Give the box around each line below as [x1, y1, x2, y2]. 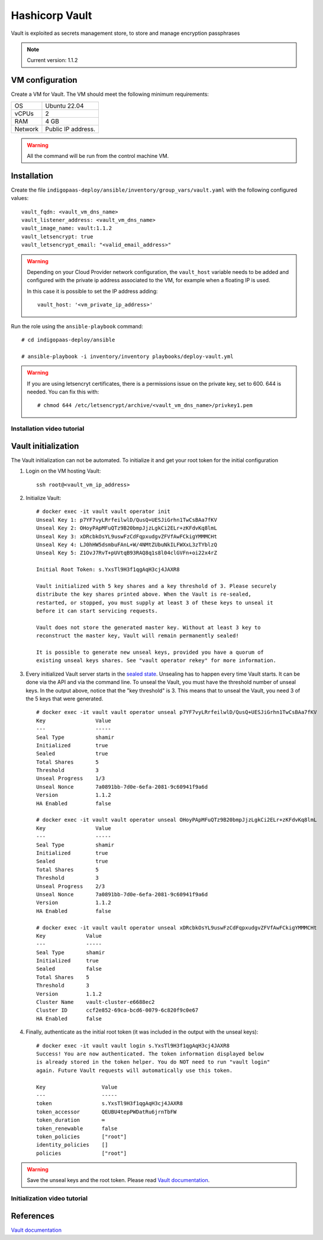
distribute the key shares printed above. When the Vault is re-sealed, [36, 591, 251, 598]
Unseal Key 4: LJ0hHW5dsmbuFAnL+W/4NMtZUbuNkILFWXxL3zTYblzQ [36, 541, 217, 548]
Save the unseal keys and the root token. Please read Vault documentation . [27, 1177, 210, 1184]
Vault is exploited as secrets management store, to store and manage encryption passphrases [11, 30, 240, 37]
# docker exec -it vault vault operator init [36, 508, 171, 515]
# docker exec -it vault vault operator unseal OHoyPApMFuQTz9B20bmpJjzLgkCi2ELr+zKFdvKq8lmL [36, 816, 317, 824]
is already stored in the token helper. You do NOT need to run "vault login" [36, 1059, 270, 1065]
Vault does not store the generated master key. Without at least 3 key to [36, 624, 261, 631]
